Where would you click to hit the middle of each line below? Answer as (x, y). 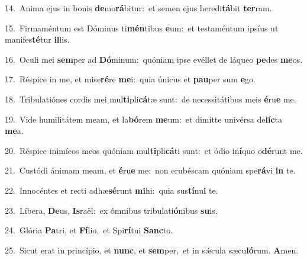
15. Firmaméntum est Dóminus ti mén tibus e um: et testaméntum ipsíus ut (142, 28)
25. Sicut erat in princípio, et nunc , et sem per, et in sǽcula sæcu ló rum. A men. (152, 250)
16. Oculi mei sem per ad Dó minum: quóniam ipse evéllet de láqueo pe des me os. (154, 59)
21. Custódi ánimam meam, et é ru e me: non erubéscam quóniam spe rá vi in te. (150, 170)
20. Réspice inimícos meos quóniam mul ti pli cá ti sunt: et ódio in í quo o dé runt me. (154, 150)
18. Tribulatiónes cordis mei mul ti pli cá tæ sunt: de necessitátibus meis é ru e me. (151, 99)
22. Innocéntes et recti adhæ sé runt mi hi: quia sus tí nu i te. (112, 190)
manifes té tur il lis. (37, 39)
